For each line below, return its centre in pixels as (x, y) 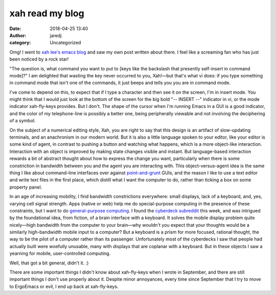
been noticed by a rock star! (39, 59)
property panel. (26, 187)
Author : (18, 35)
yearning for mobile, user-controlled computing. (60, 253)
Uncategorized (65, 43)
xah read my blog (47, 13)
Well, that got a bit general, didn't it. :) (49, 263)
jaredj (56, 35)
